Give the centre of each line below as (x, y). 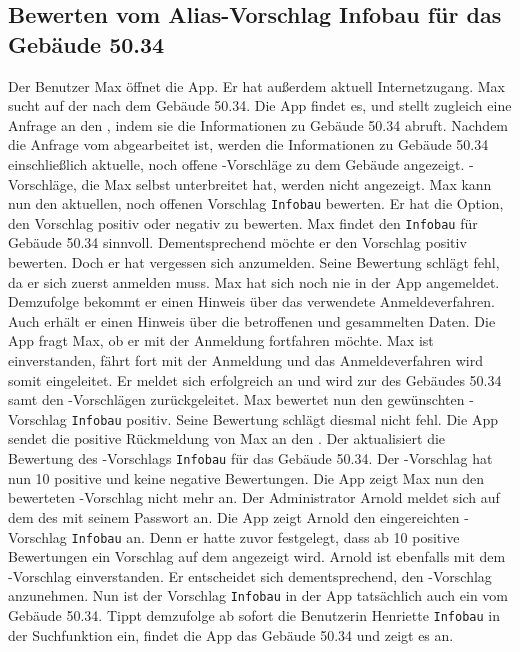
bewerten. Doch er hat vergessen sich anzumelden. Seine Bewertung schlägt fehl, (254, 262)
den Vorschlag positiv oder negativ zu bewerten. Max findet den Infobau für (243, 222)
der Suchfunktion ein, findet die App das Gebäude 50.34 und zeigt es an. (231, 634)
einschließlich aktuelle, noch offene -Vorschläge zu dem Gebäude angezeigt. (236, 163)
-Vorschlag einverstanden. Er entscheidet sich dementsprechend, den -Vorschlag (250, 575)
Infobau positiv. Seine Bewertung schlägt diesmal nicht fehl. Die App (284, 418)
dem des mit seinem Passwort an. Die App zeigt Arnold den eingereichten (234, 516)
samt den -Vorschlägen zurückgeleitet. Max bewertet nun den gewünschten (236, 399)
